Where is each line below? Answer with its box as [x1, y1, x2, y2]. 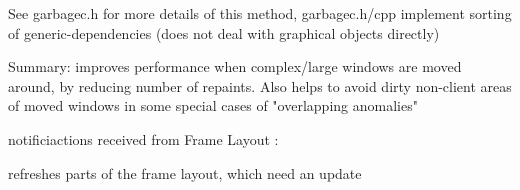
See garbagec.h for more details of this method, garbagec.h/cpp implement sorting [8, 3, 512, 23]
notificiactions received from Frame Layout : [8, 128, 279, 149]
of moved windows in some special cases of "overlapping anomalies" [8, 95, 418, 116]
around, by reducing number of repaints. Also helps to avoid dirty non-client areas [8, 75, 512, 96]
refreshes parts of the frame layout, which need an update [8, 162, 362, 183]
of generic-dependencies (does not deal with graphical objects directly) [8, 22, 440, 43]
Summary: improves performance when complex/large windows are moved [8, 56, 462, 77]
